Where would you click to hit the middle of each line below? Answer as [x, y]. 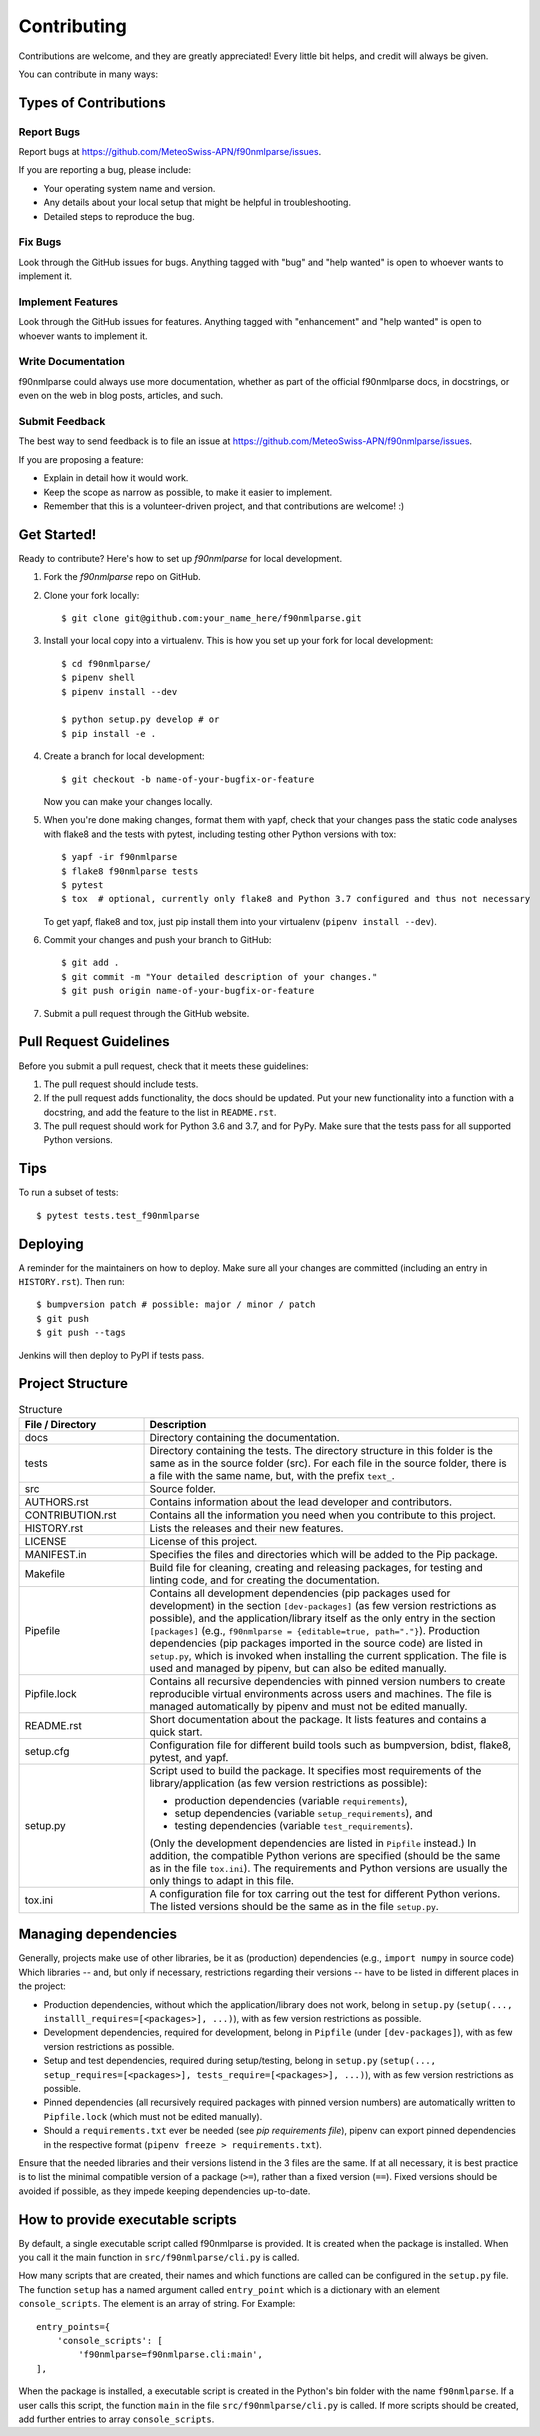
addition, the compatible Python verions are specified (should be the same [325, 1855]
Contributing [72, 26]
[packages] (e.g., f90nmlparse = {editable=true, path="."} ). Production [314, 1630]
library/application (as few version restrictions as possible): [288, 1783]
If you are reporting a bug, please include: [105, 170]
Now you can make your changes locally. [128, 801]
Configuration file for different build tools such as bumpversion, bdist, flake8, [330, 1745]
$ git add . [90, 963]
